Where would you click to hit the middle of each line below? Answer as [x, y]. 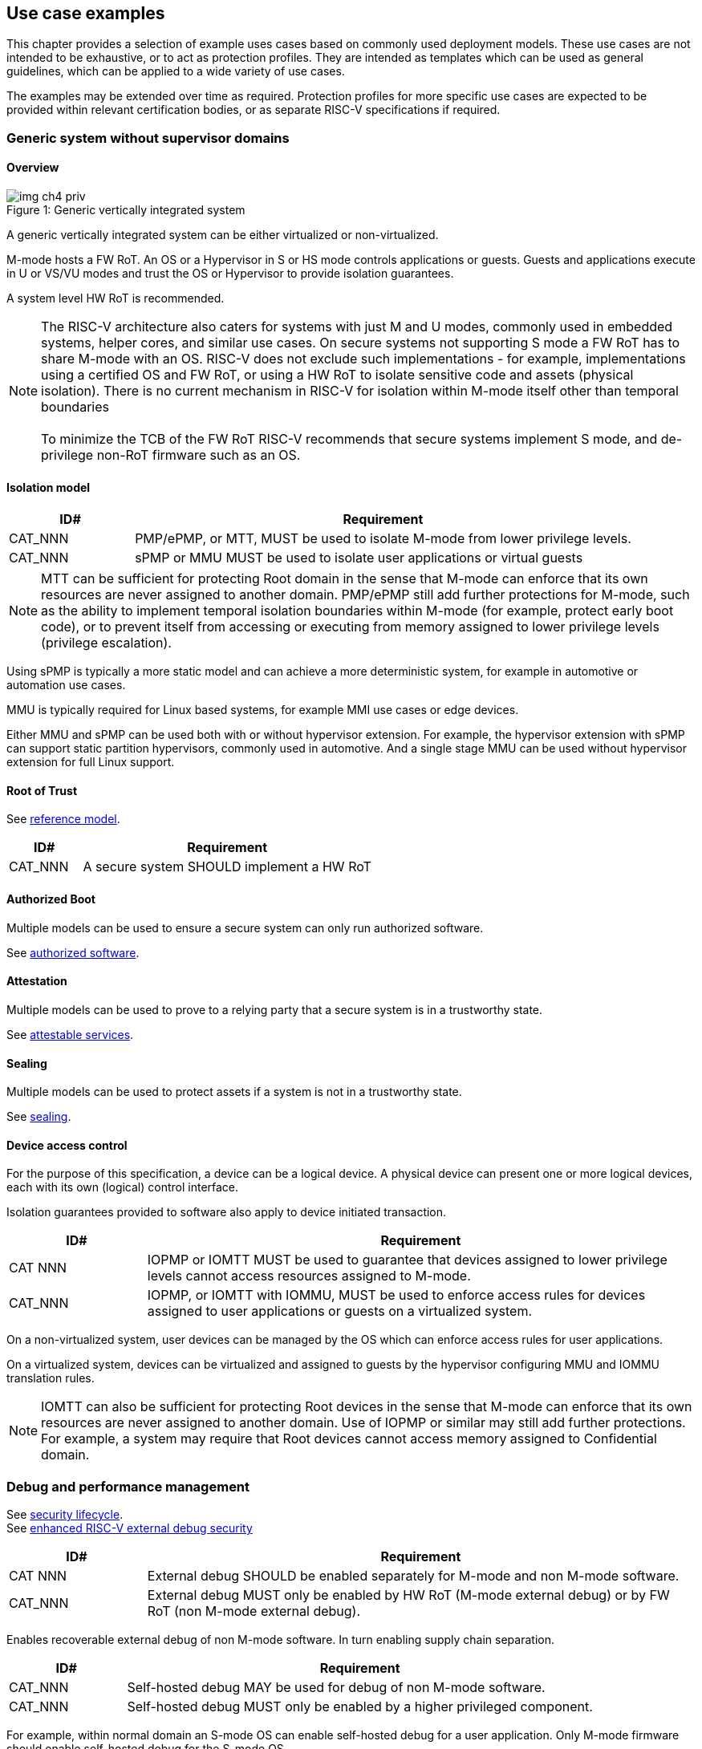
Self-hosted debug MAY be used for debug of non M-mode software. [336, 1688]
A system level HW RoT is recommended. [116, 298]
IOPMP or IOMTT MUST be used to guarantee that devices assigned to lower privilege [407, 1260]
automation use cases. [66, 685]
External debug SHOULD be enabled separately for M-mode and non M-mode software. [413, 1576]
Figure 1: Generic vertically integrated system [126, 210]
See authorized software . [73, 952]
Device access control [67, 1145]
